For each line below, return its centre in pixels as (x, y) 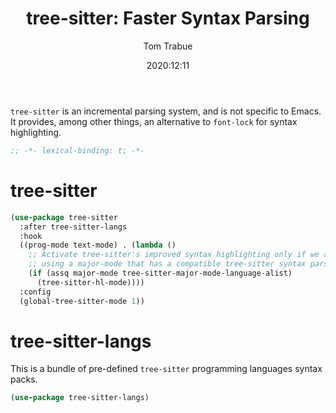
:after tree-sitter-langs (73, 227)
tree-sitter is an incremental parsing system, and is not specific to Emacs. (166, 111)
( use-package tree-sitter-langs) (80, 398)
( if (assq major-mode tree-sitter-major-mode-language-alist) (160, 273)
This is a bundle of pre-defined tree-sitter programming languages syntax (166, 369)
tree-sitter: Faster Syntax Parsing (168, 18)
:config (35, 292)
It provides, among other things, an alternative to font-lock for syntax (154, 121)
